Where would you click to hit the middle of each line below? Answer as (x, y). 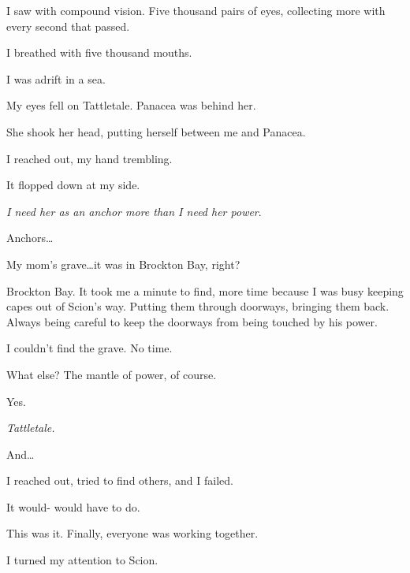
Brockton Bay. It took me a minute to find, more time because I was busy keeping (205, 290)
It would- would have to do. (73, 506)
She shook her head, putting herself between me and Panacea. (156, 131)
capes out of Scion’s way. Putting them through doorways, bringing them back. (198, 306)
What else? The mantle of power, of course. (112, 374)
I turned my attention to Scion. (82, 560)
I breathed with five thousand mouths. (99, 52)
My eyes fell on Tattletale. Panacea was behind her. (131, 105)
